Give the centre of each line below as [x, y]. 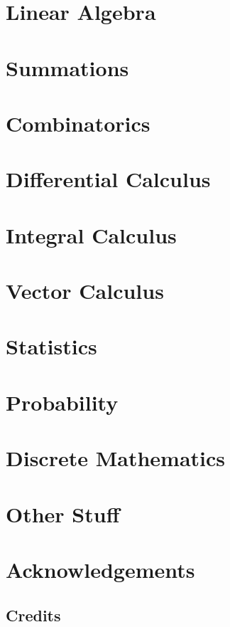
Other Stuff [63, 513]
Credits [33, 615]
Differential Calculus [108, 179]
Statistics [51, 346]
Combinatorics [78, 123]
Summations [67, 67]
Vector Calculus [85, 291]
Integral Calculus [91, 235]
